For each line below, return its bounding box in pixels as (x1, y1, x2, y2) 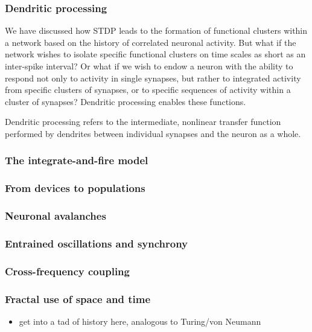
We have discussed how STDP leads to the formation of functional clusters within (5, 24, 308, 37)
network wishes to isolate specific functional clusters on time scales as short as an (5, 48, 306, 60)
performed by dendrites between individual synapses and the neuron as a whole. (5, 127, 301, 139)
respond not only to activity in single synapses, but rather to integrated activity (5, 71, 301, 84)
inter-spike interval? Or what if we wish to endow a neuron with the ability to (5, 60, 293, 72)
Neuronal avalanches (5, 208, 106, 223)
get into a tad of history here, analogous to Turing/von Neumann (19, 315, 261, 327)
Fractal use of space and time (5, 291, 151, 306)
